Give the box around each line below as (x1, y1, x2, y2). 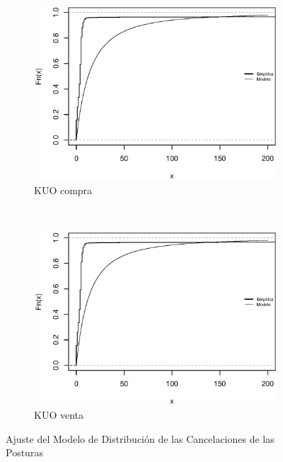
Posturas (6, 445, 43, 460)
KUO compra (34, 182, 93, 197)
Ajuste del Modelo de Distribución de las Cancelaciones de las (6, 431, 275, 446)
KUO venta (34, 407, 83, 422)
